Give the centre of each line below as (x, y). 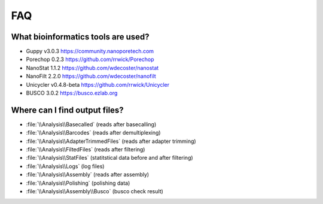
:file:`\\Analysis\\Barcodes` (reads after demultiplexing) (93, 133)
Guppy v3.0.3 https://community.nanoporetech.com (90, 51)
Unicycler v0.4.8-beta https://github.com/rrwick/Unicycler (98, 84)
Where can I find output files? (67, 110)
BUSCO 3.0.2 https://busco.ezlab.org (72, 93)
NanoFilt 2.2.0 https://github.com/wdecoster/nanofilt (91, 76)
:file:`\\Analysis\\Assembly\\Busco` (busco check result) (95, 191)
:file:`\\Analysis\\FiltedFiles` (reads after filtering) (86, 150)
